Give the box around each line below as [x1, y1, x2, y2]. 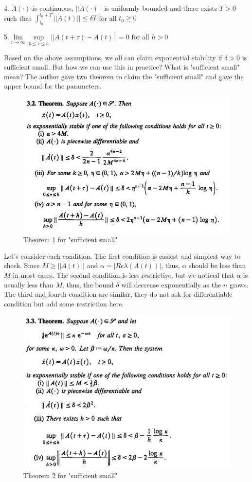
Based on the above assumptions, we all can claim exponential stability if [4, 52, 222, 62]
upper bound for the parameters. [4, 81, 102, 91]
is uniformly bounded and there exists [104, 3, 217, 13]
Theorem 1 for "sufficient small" [23, 234, 118, 245]
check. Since [4, 260, 40, 270]
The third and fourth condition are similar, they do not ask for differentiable [4, 289, 233, 299]
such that [4, 13, 32, 23]
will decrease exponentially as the [121, 279, 221, 289]
